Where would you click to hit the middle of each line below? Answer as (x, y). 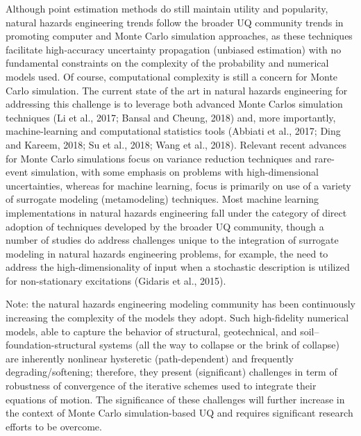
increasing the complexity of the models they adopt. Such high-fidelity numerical (177, 318)
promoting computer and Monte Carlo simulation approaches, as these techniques (179, 36)
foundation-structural (51, 345)
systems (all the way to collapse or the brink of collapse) (219, 345)
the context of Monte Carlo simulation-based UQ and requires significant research (179, 413)
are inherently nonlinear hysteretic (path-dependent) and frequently (150, 358)
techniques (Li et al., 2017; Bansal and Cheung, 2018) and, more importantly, (171, 117)
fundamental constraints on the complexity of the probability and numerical (167, 63)
